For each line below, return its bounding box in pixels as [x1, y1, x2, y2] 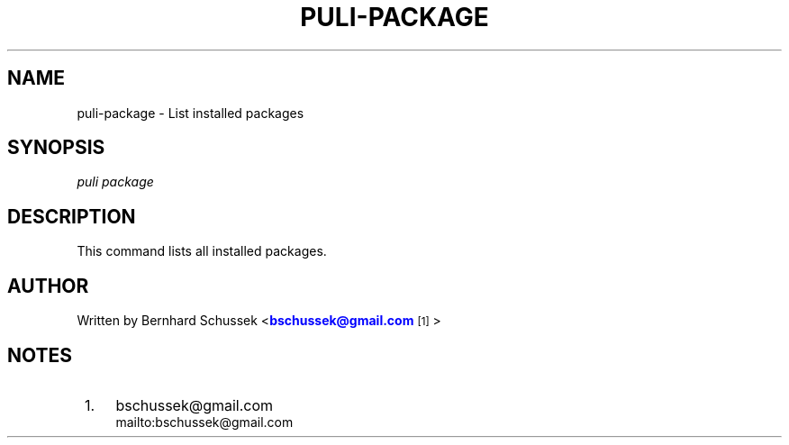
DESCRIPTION [7, 204, 136, 228]
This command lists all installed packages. [77, 243, 327, 259]
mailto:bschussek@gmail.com [115, 413, 294, 430]
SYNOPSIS [7, 136, 105, 159]
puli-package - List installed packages [77, 104, 304, 121]
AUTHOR [7, 274, 89, 297]
